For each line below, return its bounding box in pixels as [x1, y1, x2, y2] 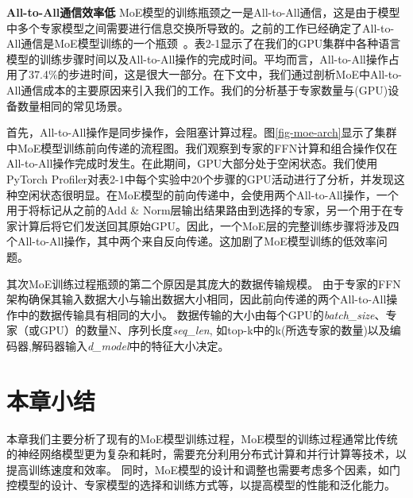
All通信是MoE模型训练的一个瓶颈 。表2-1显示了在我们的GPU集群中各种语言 [6, 35, 401, 52]
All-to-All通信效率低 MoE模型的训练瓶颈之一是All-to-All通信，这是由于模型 [6, 4, 400, 20]
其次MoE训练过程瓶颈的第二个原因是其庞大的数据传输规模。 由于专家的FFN [6, 275, 401, 291]
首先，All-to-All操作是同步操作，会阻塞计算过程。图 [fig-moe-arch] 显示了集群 [6, 124, 397, 141]
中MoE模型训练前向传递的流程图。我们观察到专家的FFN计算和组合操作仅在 [6, 139, 398, 156]
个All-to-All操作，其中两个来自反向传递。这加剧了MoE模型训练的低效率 [6, 233, 376, 249]
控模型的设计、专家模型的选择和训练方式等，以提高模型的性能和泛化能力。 [6, 477, 396, 493]
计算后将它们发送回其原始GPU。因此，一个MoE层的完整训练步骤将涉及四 [17, 217, 399, 234]
